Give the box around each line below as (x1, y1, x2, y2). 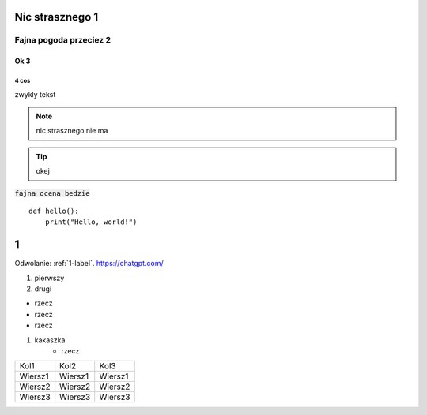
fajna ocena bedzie (14, 189, 90, 197)
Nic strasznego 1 (14, 10, 99, 24)
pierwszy (34, 273, 65, 282)
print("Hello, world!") (44, 218, 138, 226)
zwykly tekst (14, 89, 56, 99)
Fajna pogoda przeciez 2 (14, 35, 111, 46)
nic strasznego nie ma (36, 126, 108, 136)
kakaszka (34, 335, 66, 345)
